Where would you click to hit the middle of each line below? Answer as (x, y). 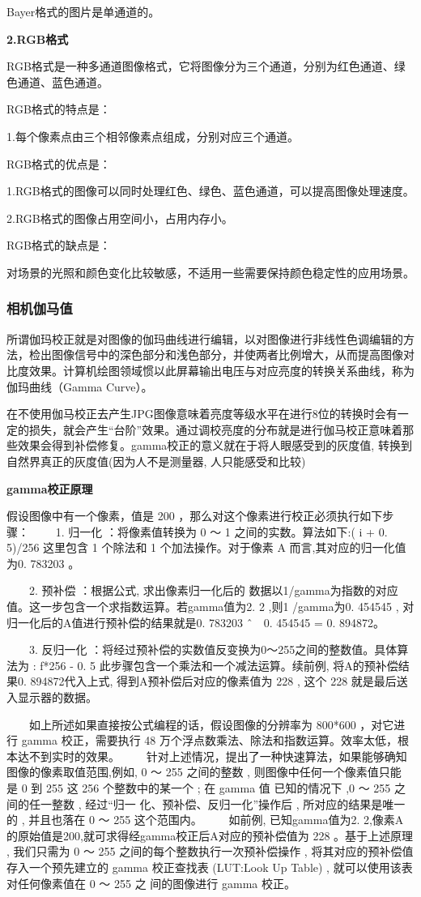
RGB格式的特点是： (59, 109)
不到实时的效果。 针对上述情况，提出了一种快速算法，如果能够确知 (218, 756)
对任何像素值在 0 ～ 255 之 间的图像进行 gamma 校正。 (151, 883)
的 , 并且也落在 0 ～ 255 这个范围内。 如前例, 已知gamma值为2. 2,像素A (205, 820)
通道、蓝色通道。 (63, 81)
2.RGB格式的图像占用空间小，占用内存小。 (120, 218)
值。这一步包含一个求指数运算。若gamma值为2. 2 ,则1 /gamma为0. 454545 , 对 (210, 607)
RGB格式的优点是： (59, 163)
